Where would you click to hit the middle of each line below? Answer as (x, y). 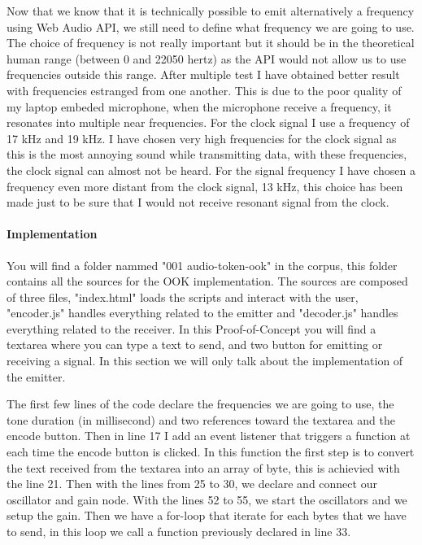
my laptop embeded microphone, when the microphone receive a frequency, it (199, 106)
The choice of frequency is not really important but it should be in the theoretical (211, 43)
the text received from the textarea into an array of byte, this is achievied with (203, 467)
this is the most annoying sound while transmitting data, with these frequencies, (207, 154)
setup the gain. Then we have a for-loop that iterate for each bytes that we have (207, 515)
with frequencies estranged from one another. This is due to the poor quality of (204, 90)
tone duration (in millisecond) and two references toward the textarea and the (201, 419)
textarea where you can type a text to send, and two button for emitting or (195, 344)
